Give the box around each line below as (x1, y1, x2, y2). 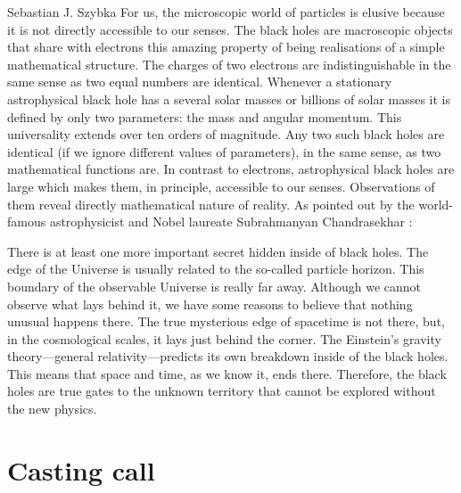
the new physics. (7, 399, 97, 418)
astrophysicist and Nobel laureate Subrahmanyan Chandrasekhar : (49, 212, 413, 231)
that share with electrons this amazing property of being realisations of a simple (7, 37, 445, 56)
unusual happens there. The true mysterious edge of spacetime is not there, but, (7, 312, 445, 331)
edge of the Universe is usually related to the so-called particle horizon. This (7, 259, 424, 278)
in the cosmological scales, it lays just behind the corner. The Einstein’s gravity (7, 329, 441, 348)
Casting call (7, 451, 155, 488)
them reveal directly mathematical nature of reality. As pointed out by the (7, 194, 415, 213)
